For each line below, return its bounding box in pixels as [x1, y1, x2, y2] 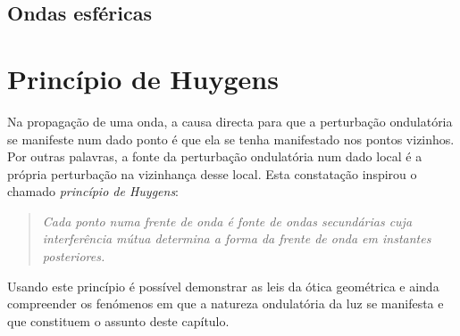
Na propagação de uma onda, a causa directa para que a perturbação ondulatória [7, 111, 453, 130]
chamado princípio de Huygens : [7, 182, 180, 201]
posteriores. [42, 247, 105, 266]
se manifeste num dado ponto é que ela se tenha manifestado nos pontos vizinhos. [7, 129, 455, 148]
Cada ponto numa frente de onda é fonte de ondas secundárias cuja [42, 211, 413, 230]
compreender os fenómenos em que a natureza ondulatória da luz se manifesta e [7, 294, 444, 313]
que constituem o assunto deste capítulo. [7, 311, 230, 330]
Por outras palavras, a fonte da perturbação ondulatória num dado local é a [7, 147, 422, 166]
